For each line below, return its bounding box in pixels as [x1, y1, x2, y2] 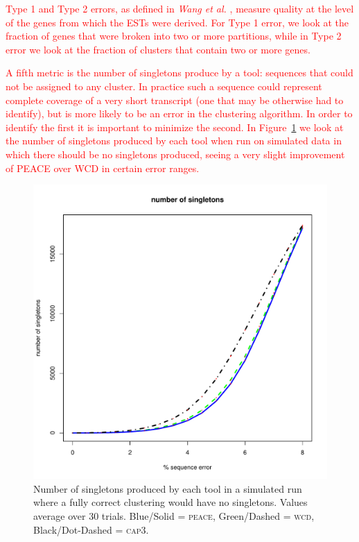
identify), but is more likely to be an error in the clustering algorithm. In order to [6, 106, 353, 121]
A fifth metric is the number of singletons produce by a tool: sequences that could [6, 65, 353, 80]
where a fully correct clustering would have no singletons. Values [33, 495, 308, 509]
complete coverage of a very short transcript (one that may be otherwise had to [6, 92, 344, 107]
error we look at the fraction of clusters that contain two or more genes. [6, 42, 310, 56]
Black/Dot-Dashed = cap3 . [33, 522, 149, 536]
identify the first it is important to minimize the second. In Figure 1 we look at [6, 119, 344, 134]
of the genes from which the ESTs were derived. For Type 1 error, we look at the [6, 15, 349, 29]
